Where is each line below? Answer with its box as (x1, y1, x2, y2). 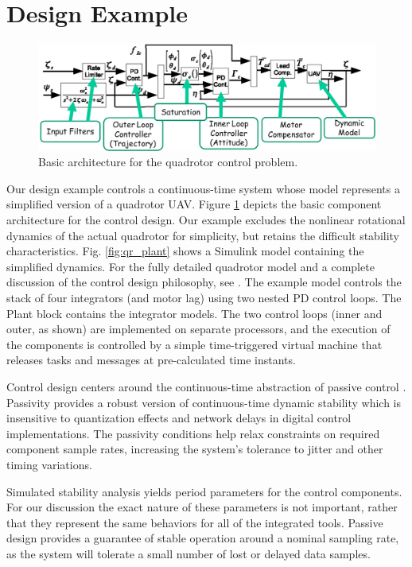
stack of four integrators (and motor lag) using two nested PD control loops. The (6, 289, 402, 306)
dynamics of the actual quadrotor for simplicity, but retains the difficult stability (6, 227, 400, 243)
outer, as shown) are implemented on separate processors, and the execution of (6, 320, 391, 337)
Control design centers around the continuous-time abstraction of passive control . (6, 379, 406, 394)
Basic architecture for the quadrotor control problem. (38, 153, 298, 170)
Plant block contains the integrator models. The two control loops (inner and (6, 305, 383, 321)
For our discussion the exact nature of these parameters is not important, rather (6, 499, 398, 515)
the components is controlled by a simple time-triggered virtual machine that (6, 336, 383, 352)
